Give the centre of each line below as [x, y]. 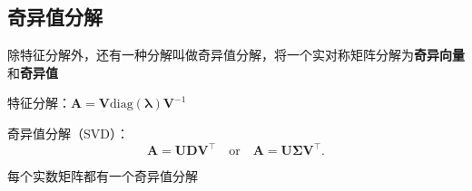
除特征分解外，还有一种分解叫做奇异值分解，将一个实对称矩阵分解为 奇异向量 [236, 55]
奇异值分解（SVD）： [68, 133]
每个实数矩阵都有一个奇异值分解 [103, 176]
